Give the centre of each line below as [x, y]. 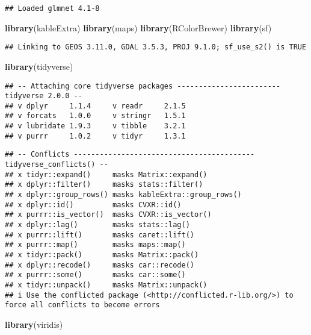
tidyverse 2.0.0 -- [44, 96]
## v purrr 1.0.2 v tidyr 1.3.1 [95, 136]
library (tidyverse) [39, 66]
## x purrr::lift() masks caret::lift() [100, 235]
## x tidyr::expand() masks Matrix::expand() [106, 174]
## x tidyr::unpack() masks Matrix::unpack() [106, 285]
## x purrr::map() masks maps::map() [95, 245]
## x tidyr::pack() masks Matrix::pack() [102, 255]
